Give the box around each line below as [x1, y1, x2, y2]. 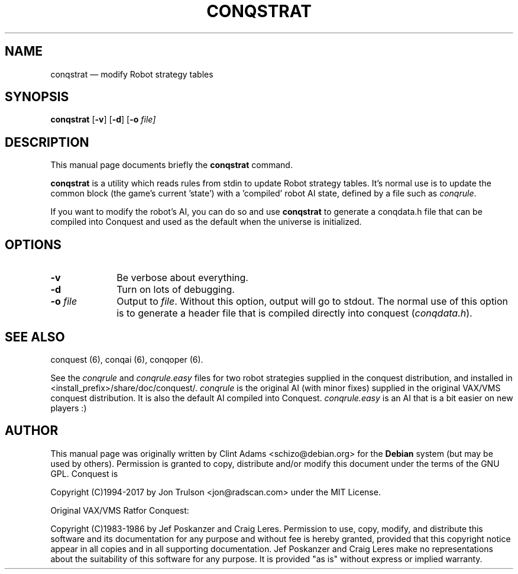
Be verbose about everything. [116, 272, 248, 284]
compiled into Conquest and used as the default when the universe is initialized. [50, 217, 362, 227]
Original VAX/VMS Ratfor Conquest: [50, 505, 189, 515]
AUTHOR [5, 423, 59, 438]
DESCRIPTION [5, 134, 89, 150]
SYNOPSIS [5, 89, 69, 105]
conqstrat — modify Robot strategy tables [50, 69, 213, 79]
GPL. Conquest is [50, 468, 118, 479]
